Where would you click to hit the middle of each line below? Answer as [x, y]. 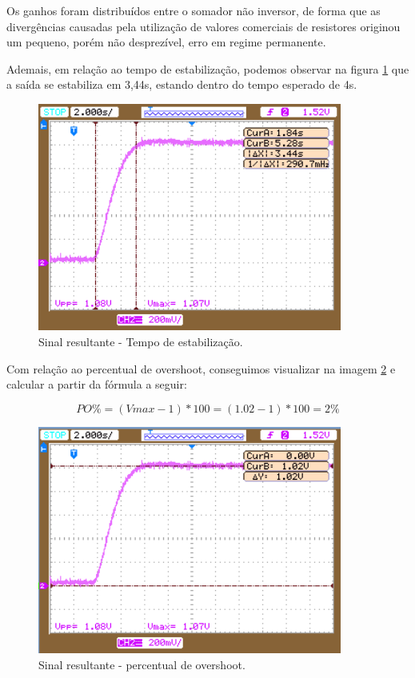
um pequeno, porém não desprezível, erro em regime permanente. [166, 42]
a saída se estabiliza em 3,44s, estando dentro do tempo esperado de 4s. [182, 84]
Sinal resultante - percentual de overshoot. [142, 664]
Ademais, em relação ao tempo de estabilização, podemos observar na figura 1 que [208, 68]
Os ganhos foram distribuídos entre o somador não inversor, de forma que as [194, 10]
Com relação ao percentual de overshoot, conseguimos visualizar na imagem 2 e [201, 368]
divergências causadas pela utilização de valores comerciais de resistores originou [204, 26]
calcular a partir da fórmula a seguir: [97, 384]
